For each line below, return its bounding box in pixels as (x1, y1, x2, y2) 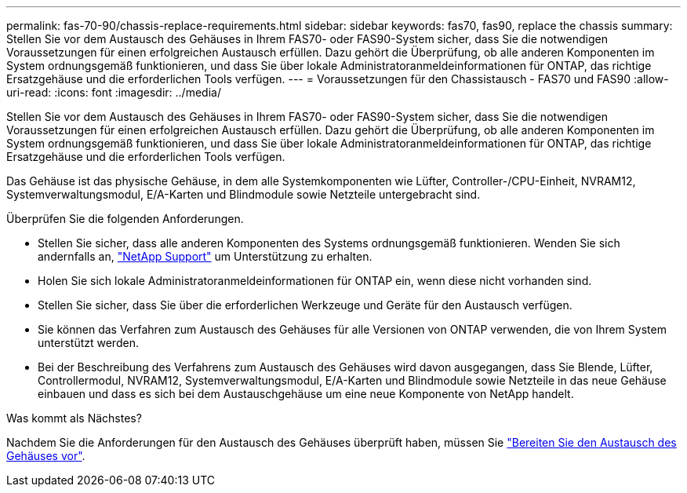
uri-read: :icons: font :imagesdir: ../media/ (6, 86, 221, 99)
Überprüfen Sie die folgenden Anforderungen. (6, 212, 244, 225)
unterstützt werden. (38, 336, 139, 349)
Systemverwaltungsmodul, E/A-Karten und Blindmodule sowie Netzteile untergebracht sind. (6, 188, 481, 201)
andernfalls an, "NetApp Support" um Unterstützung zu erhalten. (38, 250, 373, 263)
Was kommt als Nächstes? (6, 411, 142, 425)
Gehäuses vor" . (6, 449, 85, 462)
